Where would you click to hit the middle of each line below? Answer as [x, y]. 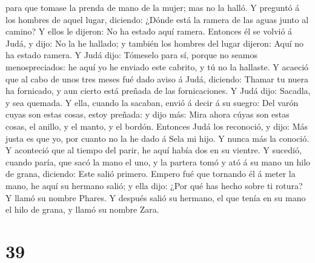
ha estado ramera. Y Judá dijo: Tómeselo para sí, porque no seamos [132, 55]
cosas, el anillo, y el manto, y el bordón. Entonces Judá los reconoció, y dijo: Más [157, 126]
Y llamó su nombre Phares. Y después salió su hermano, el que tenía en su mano [156, 197]
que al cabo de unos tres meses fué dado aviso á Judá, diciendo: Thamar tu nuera [157, 78]
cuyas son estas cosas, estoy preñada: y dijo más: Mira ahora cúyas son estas [148, 114]
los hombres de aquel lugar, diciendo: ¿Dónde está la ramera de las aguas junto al [157, 19]
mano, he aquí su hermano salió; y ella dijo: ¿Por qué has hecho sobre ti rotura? [154, 185]
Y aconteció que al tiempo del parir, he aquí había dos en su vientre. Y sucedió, [154, 150]
